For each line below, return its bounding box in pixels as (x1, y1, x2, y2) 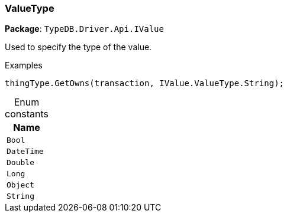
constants (5, 108, 49, 120)
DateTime (7, 147, 44, 156)
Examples (5, 60, 43, 71)
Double (7, 158, 34, 167)
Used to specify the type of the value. (5, 42, 152, 52)
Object (7, 180, 34, 190)
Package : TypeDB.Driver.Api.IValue (5, 24, 164, 34)
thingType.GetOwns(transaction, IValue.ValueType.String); (5, 78, 285, 88)
